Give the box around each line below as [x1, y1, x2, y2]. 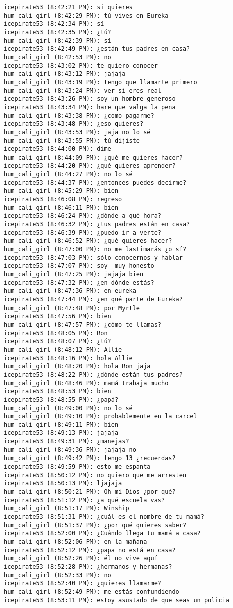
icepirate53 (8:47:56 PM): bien [4, 313, 111, 320]
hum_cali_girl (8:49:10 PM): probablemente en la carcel [4, 413, 197, 420]
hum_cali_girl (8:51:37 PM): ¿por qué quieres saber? [4, 521, 187, 529]
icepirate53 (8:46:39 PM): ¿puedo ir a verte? [4, 229, 161, 236]
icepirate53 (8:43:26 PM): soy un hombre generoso [4, 95, 176, 103]
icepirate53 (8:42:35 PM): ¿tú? [4, 28, 111, 36]
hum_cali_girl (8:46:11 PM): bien [4, 204, 119, 211]
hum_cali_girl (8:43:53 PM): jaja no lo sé [4, 128, 151, 136]
